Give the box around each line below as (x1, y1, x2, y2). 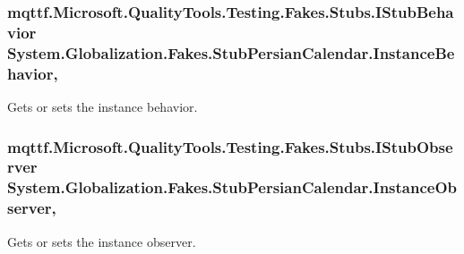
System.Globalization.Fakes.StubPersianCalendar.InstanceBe (7, 41, 455, 63)
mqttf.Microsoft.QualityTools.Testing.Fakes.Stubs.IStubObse (7, 135, 453, 157)
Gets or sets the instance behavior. (7, 97, 198, 115)
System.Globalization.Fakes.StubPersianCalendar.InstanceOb (7, 176, 458, 199)
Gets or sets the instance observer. (7, 232, 196, 250)
